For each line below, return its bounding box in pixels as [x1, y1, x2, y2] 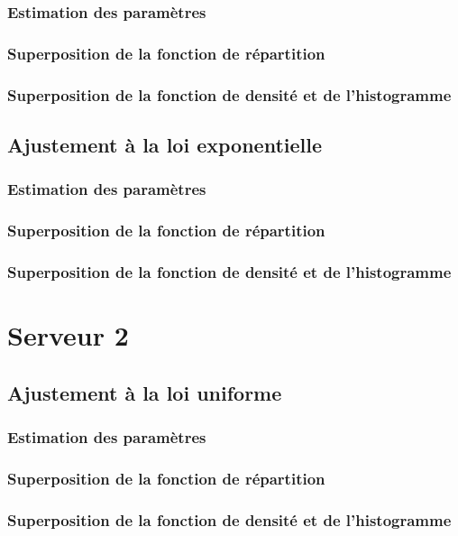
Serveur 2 [7, 317, 129, 354]
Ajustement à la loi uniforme [7, 378, 282, 406]
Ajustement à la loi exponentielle [7, 130, 322, 158]
